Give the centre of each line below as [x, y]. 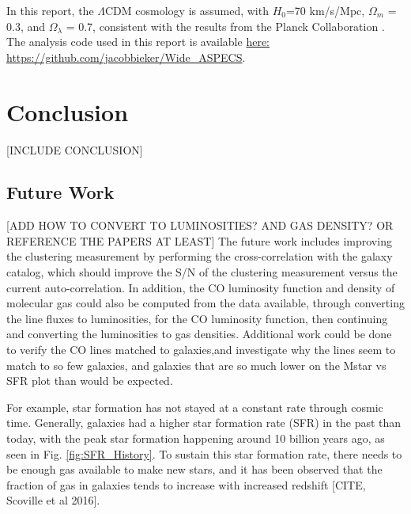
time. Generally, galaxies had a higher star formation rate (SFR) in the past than [204, 423]
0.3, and [26, 26]
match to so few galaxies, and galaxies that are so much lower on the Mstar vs [196, 365]
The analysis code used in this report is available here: [138, 42]
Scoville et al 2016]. [53, 500]
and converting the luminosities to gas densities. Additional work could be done [199, 334]
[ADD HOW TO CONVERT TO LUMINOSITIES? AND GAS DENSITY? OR [200, 225]
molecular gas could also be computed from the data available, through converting [205, 303]
